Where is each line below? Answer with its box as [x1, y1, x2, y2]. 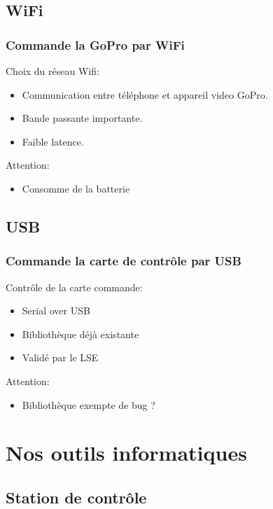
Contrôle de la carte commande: [6, 279, 143, 294]
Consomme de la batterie [22, 181, 130, 195]
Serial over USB [22, 303, 90, 318]
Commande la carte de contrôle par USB [6, 252, 241, 270]
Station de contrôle [6, 486, 147, 508]
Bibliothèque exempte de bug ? [22, 397, 155, 412]
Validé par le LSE [22, 350, 99, 365]
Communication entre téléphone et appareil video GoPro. [22, 87, 268, 102]
